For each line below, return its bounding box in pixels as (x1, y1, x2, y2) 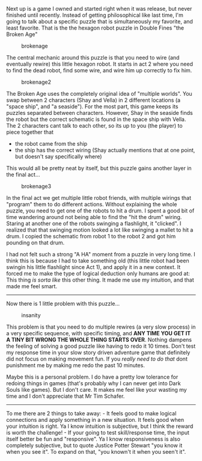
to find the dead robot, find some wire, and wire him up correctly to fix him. (6, 67, 192, 74)
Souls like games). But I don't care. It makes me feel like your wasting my (6, 386, 188, 393)
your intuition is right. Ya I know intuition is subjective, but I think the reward (6, 422, 194, 430)
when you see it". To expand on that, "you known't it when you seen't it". (6, 448, 186, 455)
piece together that (6, 129, 54, 135)
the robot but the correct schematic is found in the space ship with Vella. (6, 116, 186, 123)
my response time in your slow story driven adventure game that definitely (6, 349, 191, 356)
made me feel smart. (6, 283, 58, 289)
